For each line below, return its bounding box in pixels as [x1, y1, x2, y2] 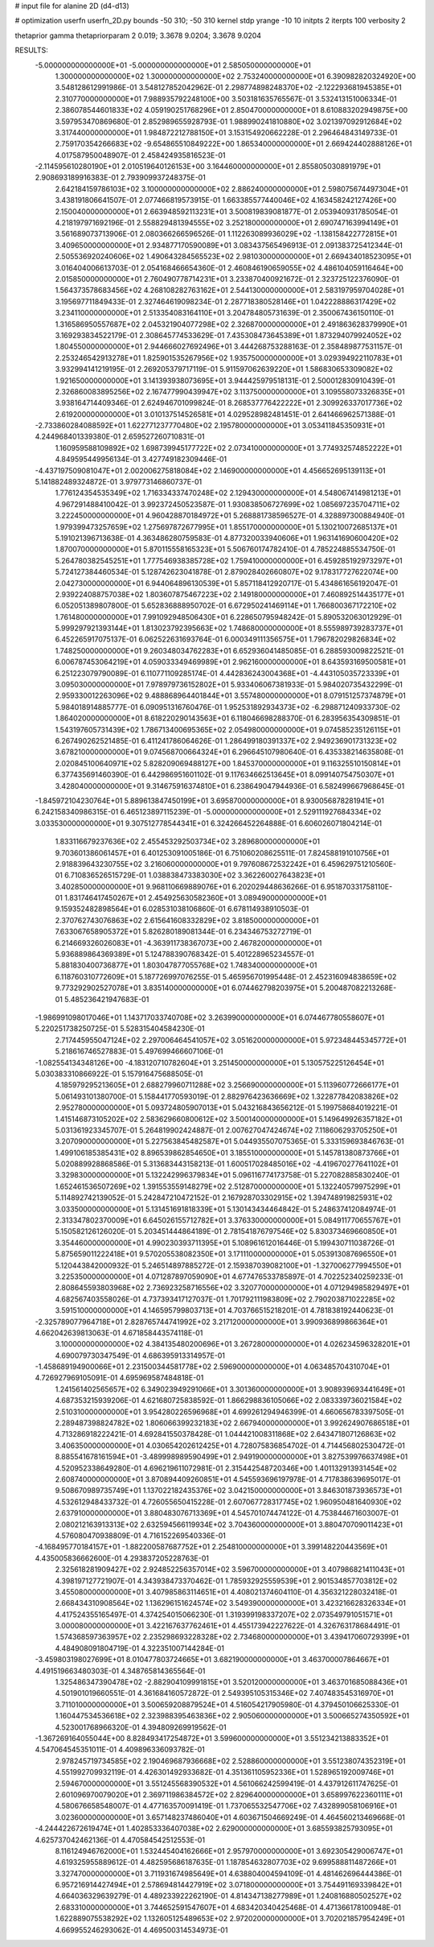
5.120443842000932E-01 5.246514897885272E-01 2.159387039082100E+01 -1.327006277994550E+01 [55, 1260, 402, 1270]
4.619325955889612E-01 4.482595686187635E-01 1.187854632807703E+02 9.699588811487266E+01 [55, 1858, 397, 1867]
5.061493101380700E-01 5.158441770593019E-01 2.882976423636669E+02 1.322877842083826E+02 [55, 1091, 399, 1101]
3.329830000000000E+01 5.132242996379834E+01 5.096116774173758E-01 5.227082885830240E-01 [55, 1170, 399, 1180]
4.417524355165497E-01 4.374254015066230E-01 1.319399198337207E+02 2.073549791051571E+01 [55, 1610, 393, 1619]
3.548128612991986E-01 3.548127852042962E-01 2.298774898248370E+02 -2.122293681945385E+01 [55, 83, 402, 93]
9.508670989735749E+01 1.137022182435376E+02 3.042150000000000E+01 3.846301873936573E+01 [55, 1486, 403, 1495]
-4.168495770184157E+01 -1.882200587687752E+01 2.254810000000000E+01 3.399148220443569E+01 [35, 1542, 387, 1552]
